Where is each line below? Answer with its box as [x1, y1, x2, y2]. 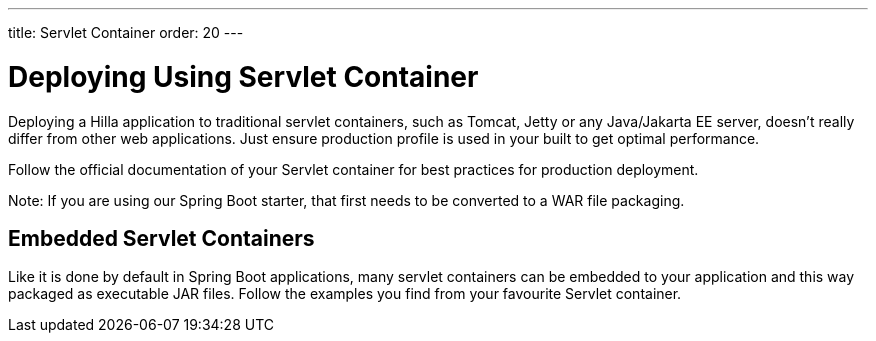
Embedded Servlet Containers [8, 225, 315, 251]
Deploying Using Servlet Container [8, 59, 479, 94]
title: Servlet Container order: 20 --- [8, 24, 244, 41]
